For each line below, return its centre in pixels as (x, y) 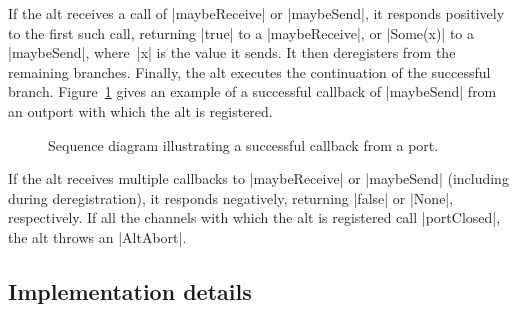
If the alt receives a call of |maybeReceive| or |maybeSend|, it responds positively (256, 13)
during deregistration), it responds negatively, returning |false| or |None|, (231, 197)
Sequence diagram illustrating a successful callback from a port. (243, 144)
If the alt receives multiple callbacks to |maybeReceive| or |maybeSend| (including (258, 178)
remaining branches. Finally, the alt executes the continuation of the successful (249, 71)
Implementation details (130, 290)
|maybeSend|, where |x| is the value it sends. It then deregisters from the (232, 52)
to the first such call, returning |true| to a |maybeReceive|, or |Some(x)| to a (241, 32)
